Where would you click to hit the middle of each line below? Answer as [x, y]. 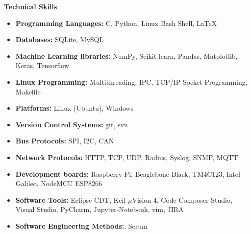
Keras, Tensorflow [42, 65]
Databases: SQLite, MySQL [60, 39]
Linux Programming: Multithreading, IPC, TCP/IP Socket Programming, [131, 82]
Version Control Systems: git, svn [72, 124]
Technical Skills [31, 6]
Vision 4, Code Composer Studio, [182, 199]
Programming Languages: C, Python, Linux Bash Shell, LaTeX [116, 23]
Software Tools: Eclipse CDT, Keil [71, 199]
